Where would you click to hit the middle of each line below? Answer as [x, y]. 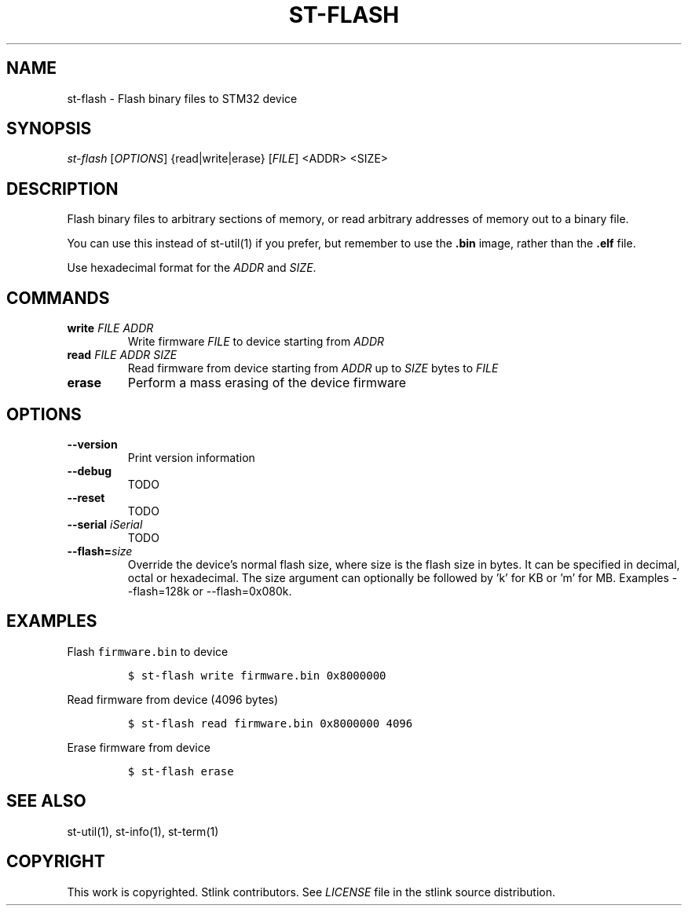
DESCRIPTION [62, 189]
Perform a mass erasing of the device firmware [267, 383]
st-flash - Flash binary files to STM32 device [182, 98]
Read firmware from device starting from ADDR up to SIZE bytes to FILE [313, 368]
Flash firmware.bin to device [148, 651]
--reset [86, 497]
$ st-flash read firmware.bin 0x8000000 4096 [270, 723]
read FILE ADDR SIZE [122, 355]
